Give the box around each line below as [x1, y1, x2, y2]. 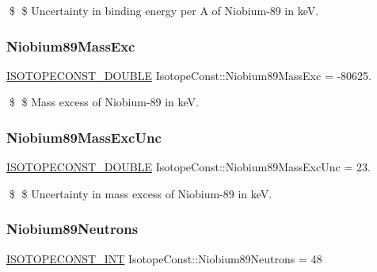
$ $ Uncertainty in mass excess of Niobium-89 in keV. [9, 185, 272, 201]
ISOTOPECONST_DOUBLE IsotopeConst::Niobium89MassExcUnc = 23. [6, 159, 371, 175]
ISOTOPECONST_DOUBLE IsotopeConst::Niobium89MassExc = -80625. [6, 67, 371, 83]
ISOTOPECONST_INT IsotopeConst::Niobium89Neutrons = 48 [6, 250, 322, 266]
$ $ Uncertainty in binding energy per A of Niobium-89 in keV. [9, 2, 319, 18]
